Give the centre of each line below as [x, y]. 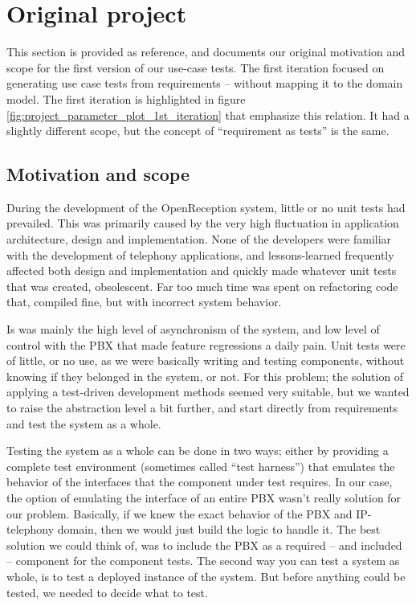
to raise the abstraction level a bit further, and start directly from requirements [202, 408]
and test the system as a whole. [84, 423]
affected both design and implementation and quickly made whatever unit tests [202, 270]
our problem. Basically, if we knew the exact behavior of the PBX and [179, 513]
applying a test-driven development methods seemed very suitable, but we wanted [208, 392]
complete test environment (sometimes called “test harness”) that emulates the [201, 466]
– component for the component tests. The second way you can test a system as [203, 561]
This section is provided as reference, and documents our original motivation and [206, 52]
